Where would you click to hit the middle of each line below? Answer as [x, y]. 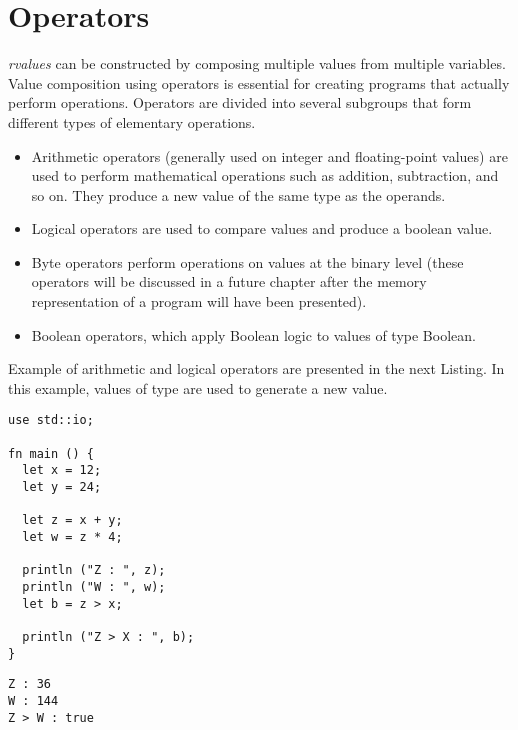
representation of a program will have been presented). [199, 301]
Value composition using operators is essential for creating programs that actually [259, 82]
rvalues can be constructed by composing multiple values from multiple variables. [257, 63]
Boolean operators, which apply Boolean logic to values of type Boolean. [253, 334]
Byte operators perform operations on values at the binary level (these [247, 261]
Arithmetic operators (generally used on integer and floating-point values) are [269, 155]
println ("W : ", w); [94, 587]
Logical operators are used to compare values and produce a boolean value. [262, 228]
